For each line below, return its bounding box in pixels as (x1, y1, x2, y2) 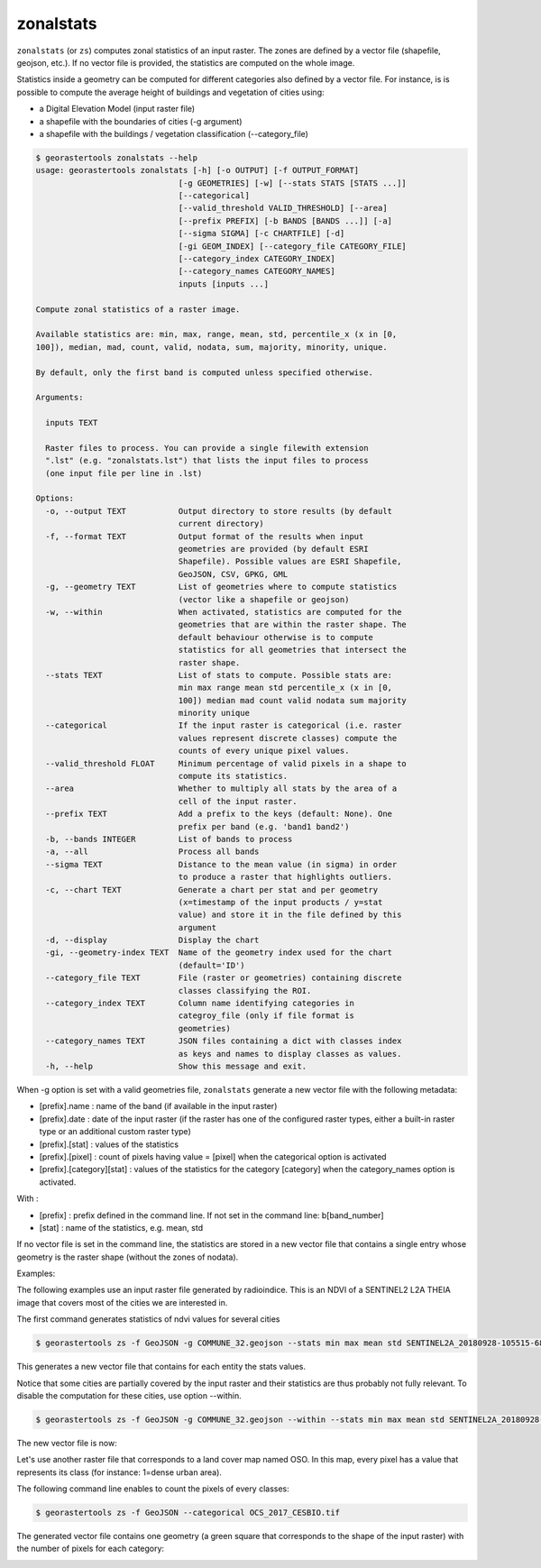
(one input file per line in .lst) (45, 468, 203, 478)
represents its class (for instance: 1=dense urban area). (16, 1466, 223, 1478)
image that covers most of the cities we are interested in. (16, 1297, 228, 1307)
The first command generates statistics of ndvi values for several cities (16, 1314, 280, 1325)
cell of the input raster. (178, 796, 298, 806)
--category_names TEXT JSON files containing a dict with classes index (45, 1036, 402, 1046)
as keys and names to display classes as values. (178, 1049, 402, 1059)
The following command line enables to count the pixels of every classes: (16, 1483, 290, 1494)
